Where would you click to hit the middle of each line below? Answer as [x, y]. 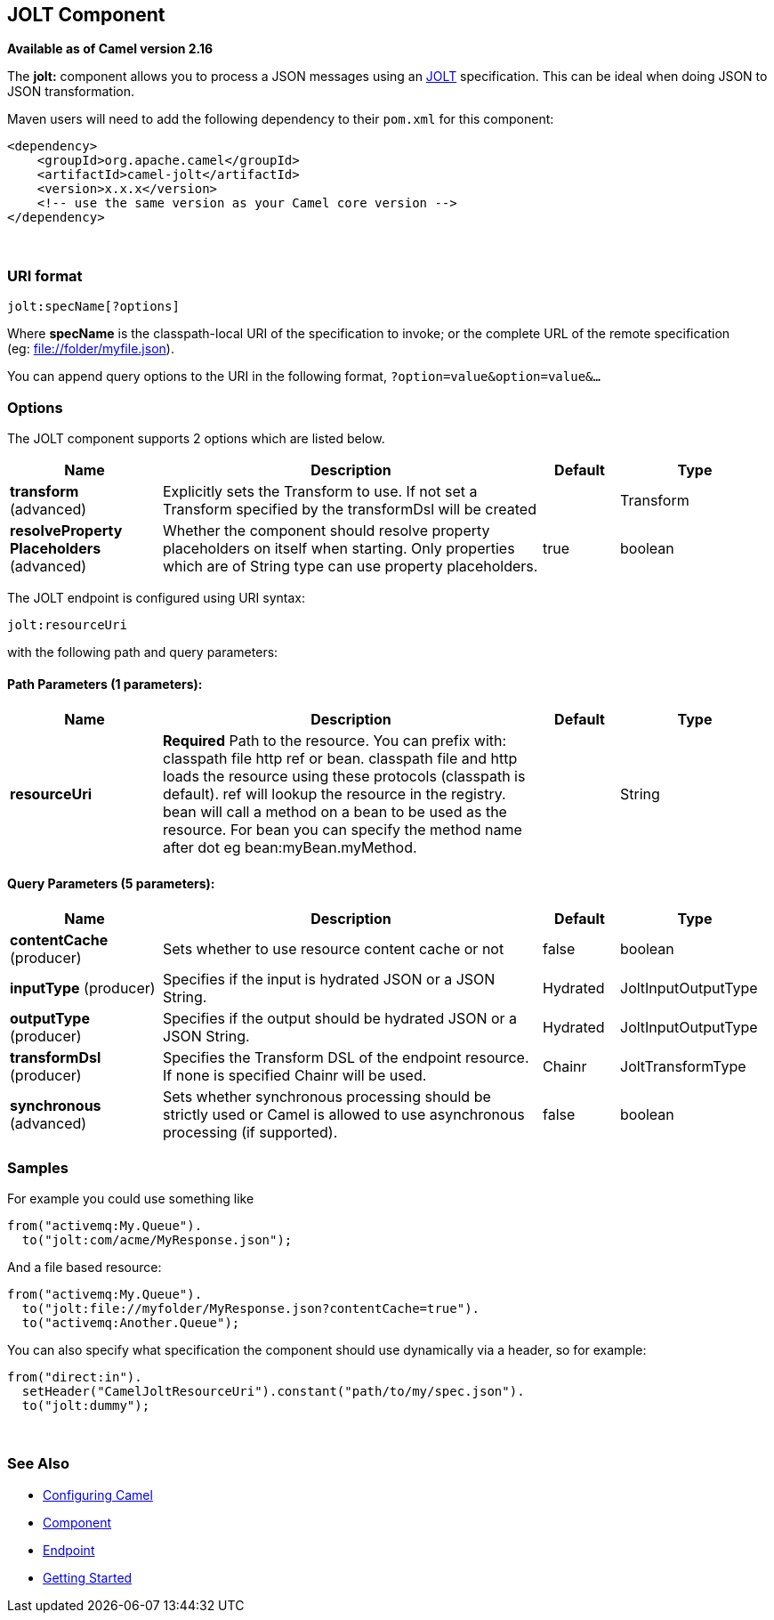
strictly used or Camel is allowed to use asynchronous [344, 1115]
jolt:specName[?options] [93, 307]
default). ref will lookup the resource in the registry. [335, 794]
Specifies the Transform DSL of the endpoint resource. [346, 1058]
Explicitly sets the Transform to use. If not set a [320, 491]
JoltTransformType [683, 1067]
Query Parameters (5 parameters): [111, 883]
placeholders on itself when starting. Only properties [339, 548]
